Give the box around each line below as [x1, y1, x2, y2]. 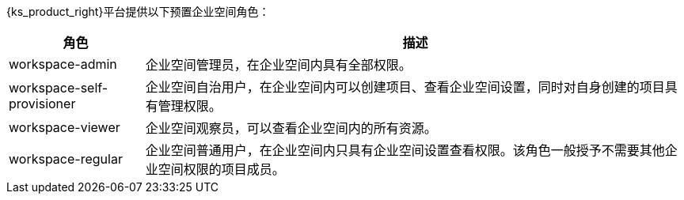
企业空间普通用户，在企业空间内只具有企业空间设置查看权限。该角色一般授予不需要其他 [145, 142, 665, 158]
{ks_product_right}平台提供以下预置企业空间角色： [6, 5, 270, 18]
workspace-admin [9, 56, 117, 72]
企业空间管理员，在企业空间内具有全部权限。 [145, 57, 412, 73]
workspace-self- [9, 80, 108, 96]
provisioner [9, 96, 76, 111]
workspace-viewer [9, 119, 120, 135]
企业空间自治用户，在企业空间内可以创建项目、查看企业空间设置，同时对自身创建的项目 [145, 79, 665, 95]
